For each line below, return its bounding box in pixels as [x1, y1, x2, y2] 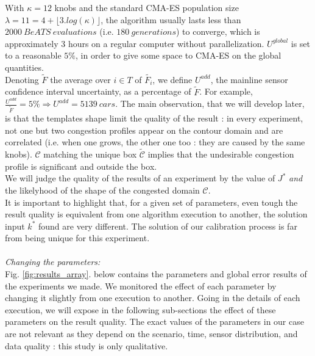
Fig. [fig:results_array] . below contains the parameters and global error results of [5, 267, 307, 280]
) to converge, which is [176, 25, 260, 38]
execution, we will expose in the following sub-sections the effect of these [5, 303, 276, 316]
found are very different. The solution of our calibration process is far [38, 219, 297, 232]
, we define [152, 73, 193, 85]
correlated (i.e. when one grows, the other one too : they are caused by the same [5, 136, 305, 148]
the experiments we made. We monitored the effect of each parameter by [5, 279, 277, 292]
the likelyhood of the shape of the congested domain [5, 183, 200, 196]
